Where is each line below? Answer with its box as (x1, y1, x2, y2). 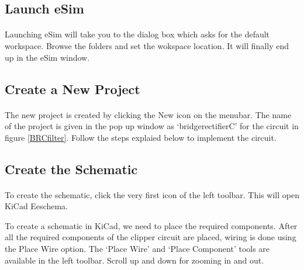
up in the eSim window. (5, 51, 90, 63)
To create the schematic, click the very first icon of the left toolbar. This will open (5, 188, 299, 200)
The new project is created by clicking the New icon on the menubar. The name (5, 108, 292, 120)
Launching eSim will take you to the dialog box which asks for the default (5, 28, 270, 40)
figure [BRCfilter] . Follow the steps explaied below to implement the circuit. (5, 131, 277, 143)
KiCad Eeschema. (5, 200, 68, 212)
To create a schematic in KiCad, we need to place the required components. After (5, 219, 298, 231)
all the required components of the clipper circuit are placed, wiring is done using (5, 231, 296, 243)
